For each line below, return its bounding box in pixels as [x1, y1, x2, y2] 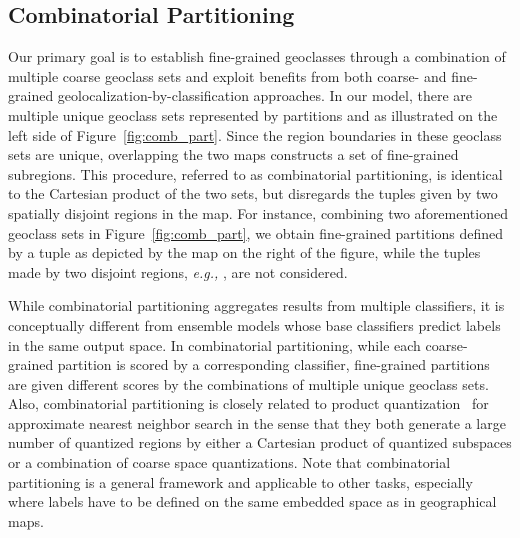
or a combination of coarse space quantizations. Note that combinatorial [8, 452, 451, 473]
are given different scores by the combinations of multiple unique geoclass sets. [8, 373, 489, 394]
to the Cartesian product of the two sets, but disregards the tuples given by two [8, 183, 498, 204]
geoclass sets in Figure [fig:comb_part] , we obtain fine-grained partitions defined [8, 222, 504, 243]
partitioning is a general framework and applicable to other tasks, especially [8, 471, 473, 492]
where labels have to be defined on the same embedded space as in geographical [8, 491, 497, 512]
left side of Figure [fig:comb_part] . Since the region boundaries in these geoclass [8, 124, 502, 145]
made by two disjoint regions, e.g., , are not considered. [8, 261, 348, 282]
